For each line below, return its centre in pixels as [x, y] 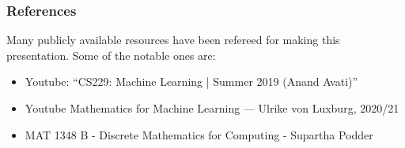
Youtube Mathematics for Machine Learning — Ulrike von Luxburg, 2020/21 [212, 108]
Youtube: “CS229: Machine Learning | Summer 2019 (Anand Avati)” [191, 81]
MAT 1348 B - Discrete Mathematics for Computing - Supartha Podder [199, 134]
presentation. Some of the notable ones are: [111, 55]
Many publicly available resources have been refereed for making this [173, 40]
